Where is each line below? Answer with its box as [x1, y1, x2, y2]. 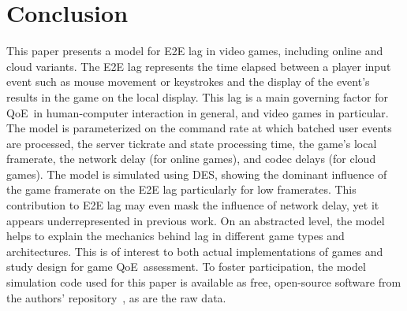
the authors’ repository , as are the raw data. [6, 289, 226, 305]
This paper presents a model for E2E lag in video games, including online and [6, 43, 383, 59]
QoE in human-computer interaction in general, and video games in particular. [6, 104, 389, 120]
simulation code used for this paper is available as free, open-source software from [6, 274, 401, 291]
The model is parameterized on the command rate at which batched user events [6, 120, 392, 136]
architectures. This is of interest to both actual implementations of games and [6, 243, 383, 259]
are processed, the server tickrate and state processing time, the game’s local [6, 135, 377, 151]
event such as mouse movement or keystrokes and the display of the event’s [6, 73, 370, 90]
